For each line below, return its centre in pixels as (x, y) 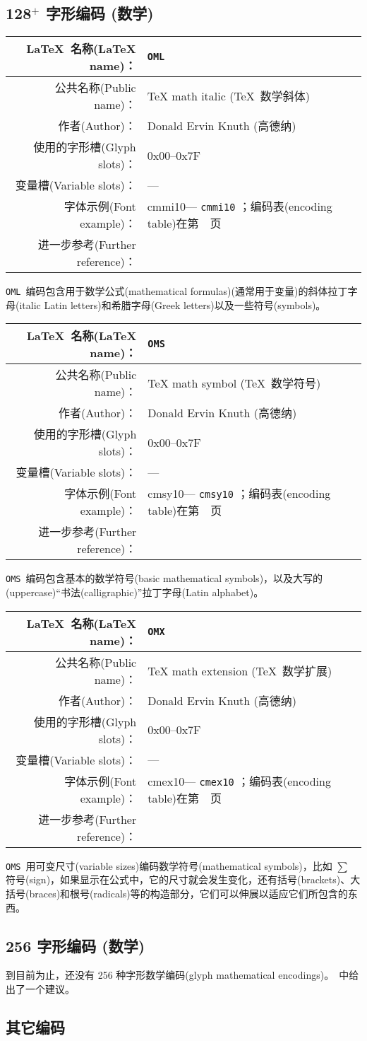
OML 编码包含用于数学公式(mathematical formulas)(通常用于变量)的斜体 (167, 291)
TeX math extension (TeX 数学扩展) (240, 670)
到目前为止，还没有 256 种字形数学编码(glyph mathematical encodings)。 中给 (182, 975)
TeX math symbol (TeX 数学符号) (234, 383)
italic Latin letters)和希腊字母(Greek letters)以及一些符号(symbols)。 (173, 304)
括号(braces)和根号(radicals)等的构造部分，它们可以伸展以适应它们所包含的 (177, 893)
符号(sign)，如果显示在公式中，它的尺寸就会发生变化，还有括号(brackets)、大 (183, 879)
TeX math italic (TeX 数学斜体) (228, 96)
